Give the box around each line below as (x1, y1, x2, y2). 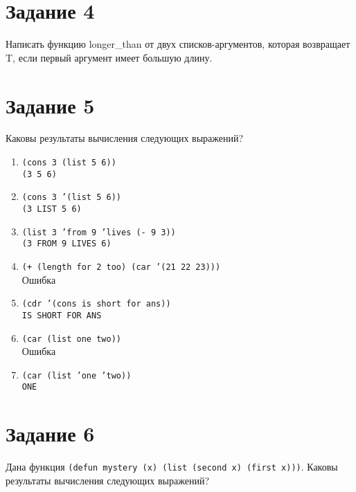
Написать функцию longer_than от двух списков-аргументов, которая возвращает (6, 37, 350, 51)
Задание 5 (6, 91, 95, 119)
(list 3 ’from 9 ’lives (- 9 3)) (21, 227, 176, 237)
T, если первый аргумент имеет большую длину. (6, 50, 213, 64)
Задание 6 (6, 419, 95, 448)
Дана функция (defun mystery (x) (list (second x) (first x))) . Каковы (6, 459, 338, 474)
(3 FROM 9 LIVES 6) (21, 239, 112, 249)
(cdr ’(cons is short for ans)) (21, 299, 171, 309)
